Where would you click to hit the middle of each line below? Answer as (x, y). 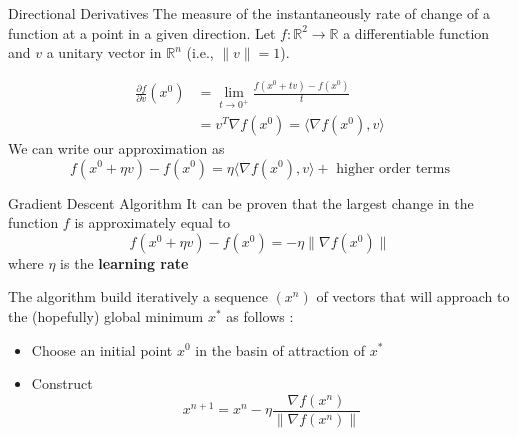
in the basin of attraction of (280, 349)
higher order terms (393, 168)
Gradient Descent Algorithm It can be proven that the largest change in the (241, 202)
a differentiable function (416, 32)
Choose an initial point (102, 349)
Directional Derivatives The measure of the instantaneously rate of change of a (249, 13)
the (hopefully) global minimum (106, 315)
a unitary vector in (104, 52)
